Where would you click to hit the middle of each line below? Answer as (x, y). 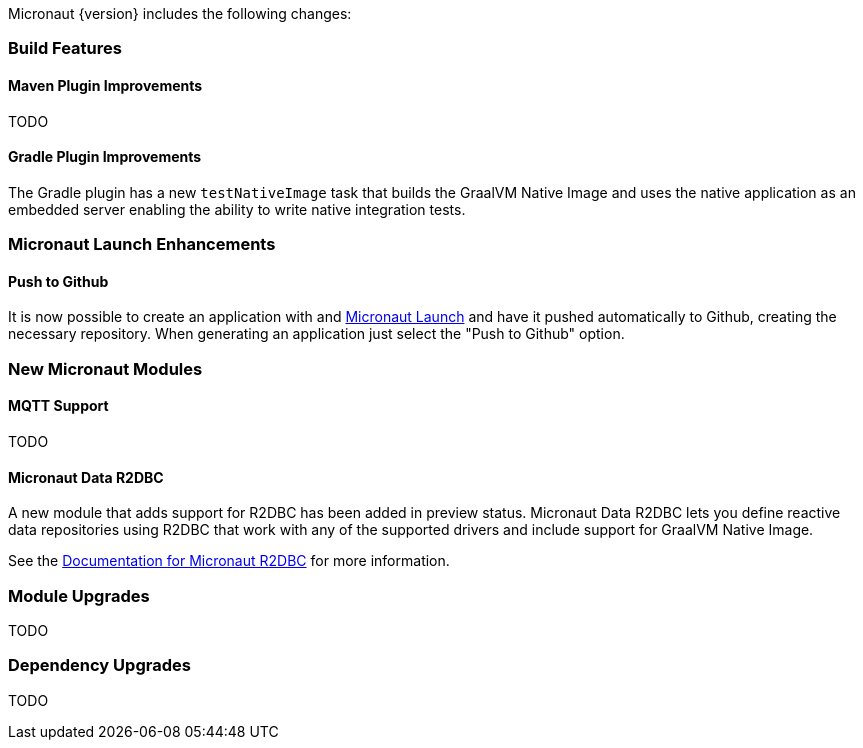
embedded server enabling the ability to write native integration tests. (237, 209)
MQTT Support (58, 406)
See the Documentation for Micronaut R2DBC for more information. (229, 561)
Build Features (65, 48)
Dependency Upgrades (99, 665)
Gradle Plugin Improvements (105, 157)
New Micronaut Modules (105, 368)
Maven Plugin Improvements (105, 85)
